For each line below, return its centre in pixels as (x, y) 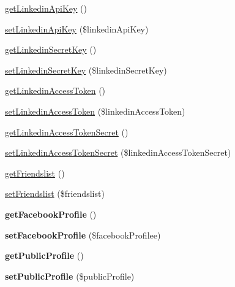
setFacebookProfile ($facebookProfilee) (83, 235)
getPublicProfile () (44, 255)
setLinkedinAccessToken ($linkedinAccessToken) (95, 111)
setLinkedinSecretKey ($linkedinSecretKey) (86, 70)
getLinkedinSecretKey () (51, 49)
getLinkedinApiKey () (46, 8)
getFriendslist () (35, 173)
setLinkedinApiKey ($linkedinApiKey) (77, 29)
